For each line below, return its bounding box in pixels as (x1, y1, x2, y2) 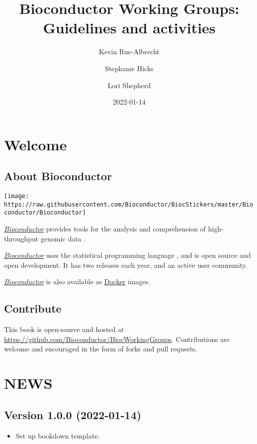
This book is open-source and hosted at (4, 324, 124, 334)
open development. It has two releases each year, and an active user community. (4, 259, 248, 270)
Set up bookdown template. (15, 430, 100, 441)
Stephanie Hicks (105, 63, 154, 73)
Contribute (4, 301, 62, 316)
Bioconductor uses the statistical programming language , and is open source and (4, 250, 251, 260)
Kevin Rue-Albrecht (99, 46, 160, 57)
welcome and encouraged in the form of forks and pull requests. (4, 343, 197, 354)
